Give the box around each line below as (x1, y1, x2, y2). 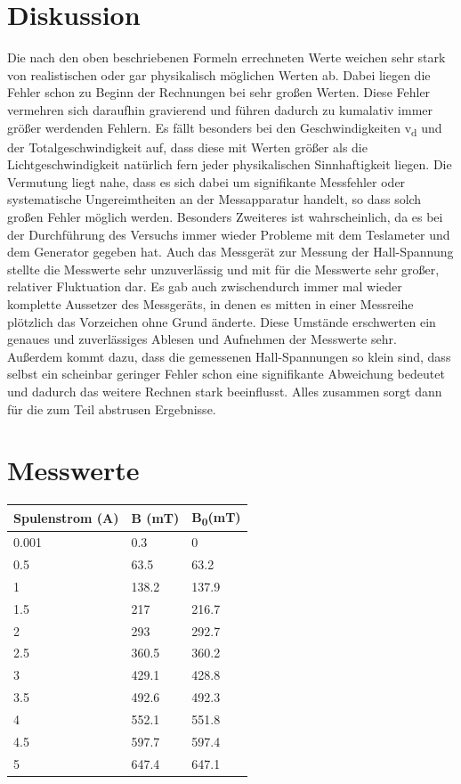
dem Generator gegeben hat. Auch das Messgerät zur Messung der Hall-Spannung (7, 242, 454, 261)
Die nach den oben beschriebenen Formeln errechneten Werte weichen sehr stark (7, 48, 446, 67)
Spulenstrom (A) (13, 509, 119, 527)
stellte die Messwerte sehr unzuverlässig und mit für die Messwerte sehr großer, (7, 259, 440, 278)
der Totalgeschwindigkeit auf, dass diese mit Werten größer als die (7, 137, 368, 156)
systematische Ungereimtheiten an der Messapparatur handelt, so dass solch (7, 190, 422, 208)
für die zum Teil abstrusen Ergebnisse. (7, 399, 216, 418)
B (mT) (131, 509, 180, 527)
